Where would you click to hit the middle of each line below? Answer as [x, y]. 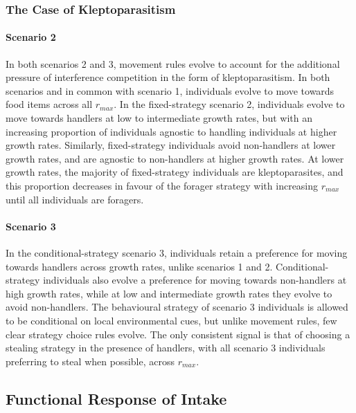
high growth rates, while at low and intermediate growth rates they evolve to [169, 293]
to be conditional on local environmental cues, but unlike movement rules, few [171, 320]
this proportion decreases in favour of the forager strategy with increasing [162, 185]
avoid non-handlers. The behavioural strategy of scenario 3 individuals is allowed [177, 307]
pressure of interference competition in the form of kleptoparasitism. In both [168, 77]
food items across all [49, 104]
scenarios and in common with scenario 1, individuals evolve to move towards [170, 90]
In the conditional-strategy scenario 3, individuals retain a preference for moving [177, 252]
